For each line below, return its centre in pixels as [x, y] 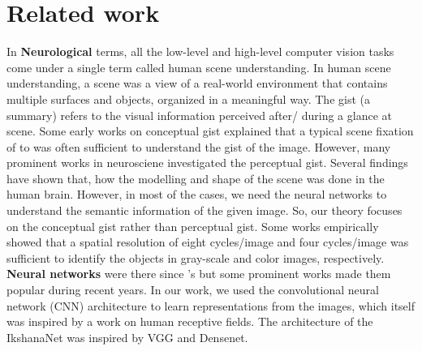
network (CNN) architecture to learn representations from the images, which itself [211, 305]
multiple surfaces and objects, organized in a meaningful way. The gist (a [188, 98]
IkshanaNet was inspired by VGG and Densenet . [127, 337]
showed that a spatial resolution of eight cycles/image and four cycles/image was [208, 242]
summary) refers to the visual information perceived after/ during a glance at [199, 115]
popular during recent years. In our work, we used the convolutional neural [193, 290]
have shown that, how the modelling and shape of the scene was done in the [196, 178]
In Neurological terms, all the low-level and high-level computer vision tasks [200, 51]
